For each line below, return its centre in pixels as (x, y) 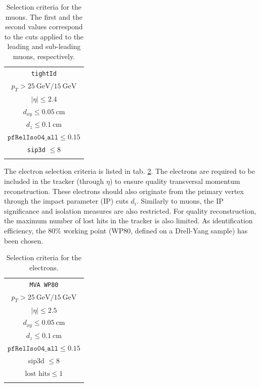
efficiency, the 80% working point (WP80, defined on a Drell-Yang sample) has (126, 230)
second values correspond (44, 27)
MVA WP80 (44, 285)
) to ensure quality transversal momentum (175, 181)
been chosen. (24, 240)
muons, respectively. (44, 56)
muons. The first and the (44, 16)
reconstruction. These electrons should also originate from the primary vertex (124, 191)
